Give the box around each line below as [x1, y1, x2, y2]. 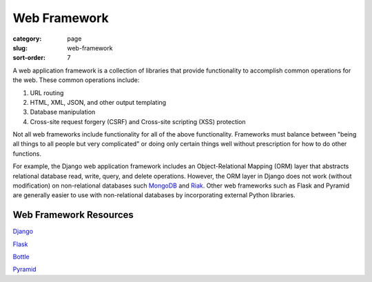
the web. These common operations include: [12, 76, 140, 84]
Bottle [12, 252, 30, 261]
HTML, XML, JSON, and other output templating [30, 98, 167, 106]
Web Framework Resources [12, 209, 134, 221]
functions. [12, 149, 41, 158]
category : [12, 34, 42, 43]
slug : [12, 43, 28, 52]
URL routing [30, 88, 64, 97]
